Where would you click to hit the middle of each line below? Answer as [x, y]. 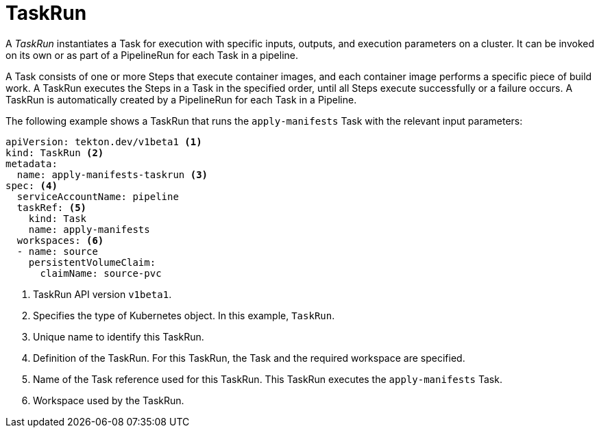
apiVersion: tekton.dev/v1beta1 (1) [104, 141]
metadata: [32, 163]
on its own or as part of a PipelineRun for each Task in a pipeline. [152, 55]
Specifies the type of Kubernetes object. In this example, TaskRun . [184, 315]
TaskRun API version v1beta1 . [102, 294]
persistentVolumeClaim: [92, 262]
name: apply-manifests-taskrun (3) [112, 174]
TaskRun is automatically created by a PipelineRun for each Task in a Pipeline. [181, 99]
